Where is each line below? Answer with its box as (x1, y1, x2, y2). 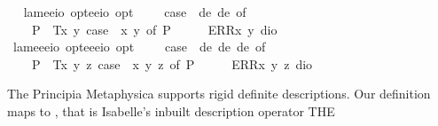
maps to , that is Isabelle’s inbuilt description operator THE (7, 101, 335, 120)
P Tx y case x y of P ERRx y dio (31, 20, 278, 38)
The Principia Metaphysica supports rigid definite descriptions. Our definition (7, 84, 431, 103)
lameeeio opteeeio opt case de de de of (12, 37, 266, 56)
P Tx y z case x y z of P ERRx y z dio (31, 54, 313, 73)
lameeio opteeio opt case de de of (23, 3, 246, 20)
